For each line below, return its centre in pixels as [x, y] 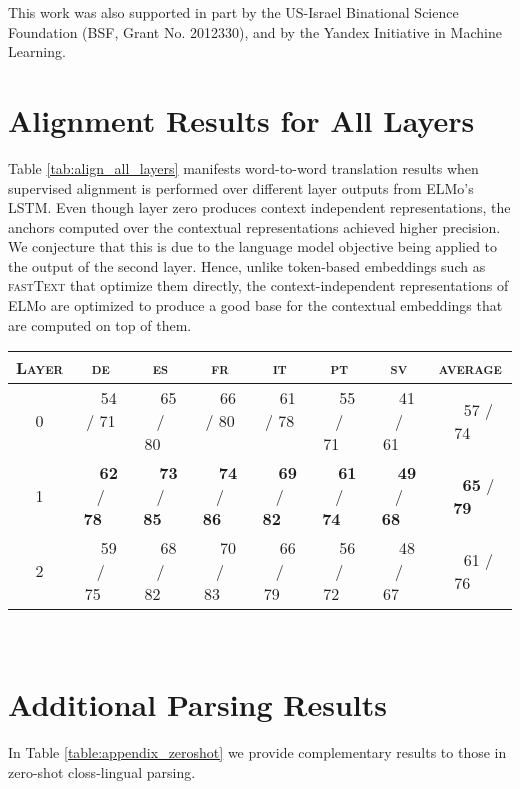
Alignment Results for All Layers [241, 119]
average [470, 368]
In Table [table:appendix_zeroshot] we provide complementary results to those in [257, 751]
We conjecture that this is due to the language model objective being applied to [253, 246]
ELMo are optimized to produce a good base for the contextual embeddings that [255, 305]
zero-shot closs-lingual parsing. [102, 771]
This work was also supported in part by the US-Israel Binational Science [233, 12]
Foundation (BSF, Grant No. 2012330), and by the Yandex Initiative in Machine [255, 31]
